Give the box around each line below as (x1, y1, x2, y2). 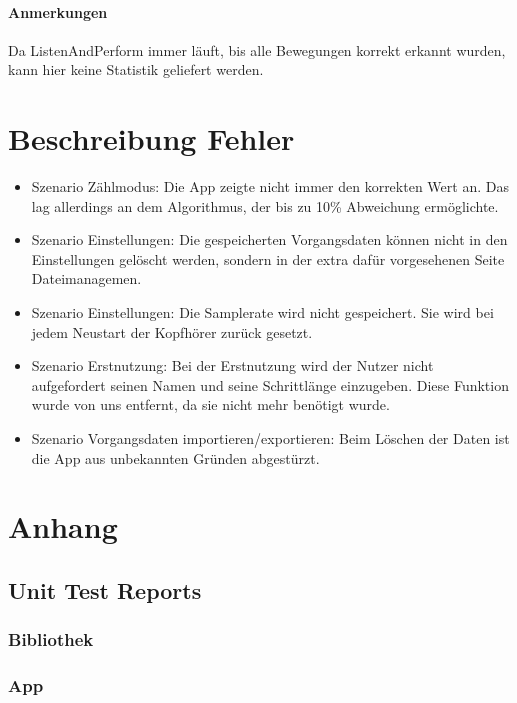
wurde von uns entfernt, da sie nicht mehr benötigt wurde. (31, 394, 390, 415)
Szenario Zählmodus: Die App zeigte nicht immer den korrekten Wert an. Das (31, 176, 509, 197)
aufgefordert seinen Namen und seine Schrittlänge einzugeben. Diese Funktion (31, 374, 509, 395)
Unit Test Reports (8, 575, 202, 605)
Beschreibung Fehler (8, 118, 295, 159)
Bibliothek (8, 627, 94, 652)
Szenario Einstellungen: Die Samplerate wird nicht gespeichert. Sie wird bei (31, 302, 494, 323)
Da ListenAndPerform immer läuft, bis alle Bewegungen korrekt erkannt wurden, (8, 39, 506, 60)
